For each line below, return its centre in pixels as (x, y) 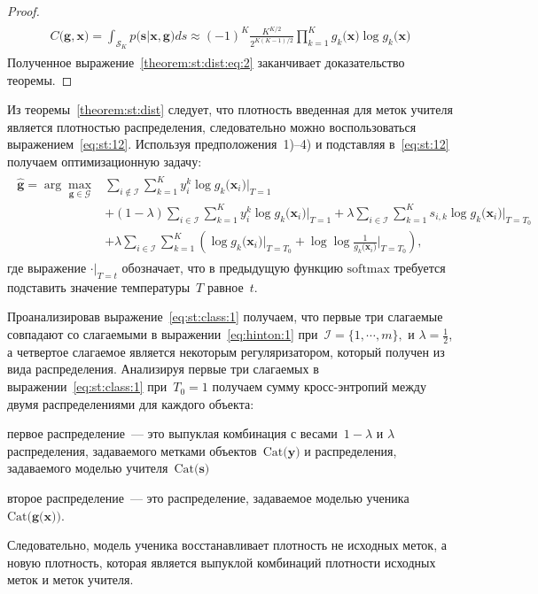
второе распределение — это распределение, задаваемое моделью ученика (208, 498)
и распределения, (351, 450)
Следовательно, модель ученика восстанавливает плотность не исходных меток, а (227, 545)
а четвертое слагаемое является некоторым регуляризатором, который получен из (226, 351)
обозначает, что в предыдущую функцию (232, 268)
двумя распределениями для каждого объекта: (131, 403)
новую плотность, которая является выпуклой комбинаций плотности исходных (222, 562)
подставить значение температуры (99, 286)
